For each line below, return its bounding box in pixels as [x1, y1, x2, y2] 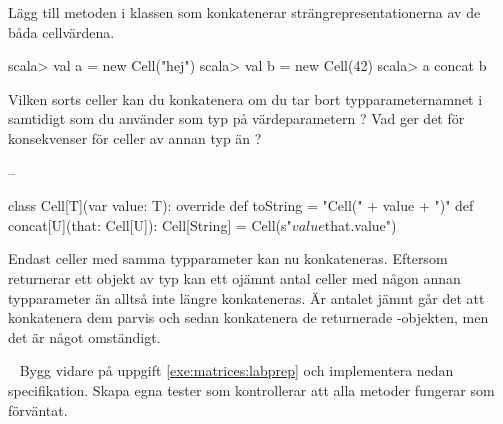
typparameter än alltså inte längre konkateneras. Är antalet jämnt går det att [8, 287, 485, 308]
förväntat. [8, 399, 68, 420]
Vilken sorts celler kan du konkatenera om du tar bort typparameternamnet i [8, 88, 483, 109]
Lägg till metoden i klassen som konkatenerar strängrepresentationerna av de [8, 2, 481, 22]
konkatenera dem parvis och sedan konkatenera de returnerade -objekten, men [8, 307, 489, 328]
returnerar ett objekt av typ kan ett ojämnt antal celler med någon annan [8, 267, 461, 288]
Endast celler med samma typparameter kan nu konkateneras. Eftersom [8, 248, 448, 269]
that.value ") [324, 214, 397, 235]
